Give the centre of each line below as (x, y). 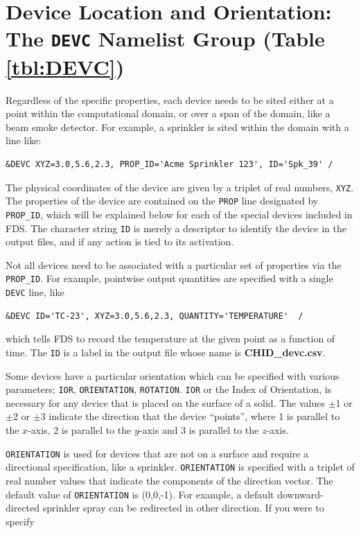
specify (20, 521)
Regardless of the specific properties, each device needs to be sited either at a (170, 99)
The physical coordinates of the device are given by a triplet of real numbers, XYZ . (180, 187)
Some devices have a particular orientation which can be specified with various (173, 375)
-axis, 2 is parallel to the (80, 430)
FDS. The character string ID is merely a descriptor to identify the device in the (176, 228)
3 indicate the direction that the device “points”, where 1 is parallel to (190, 416)
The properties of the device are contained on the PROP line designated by (162, 201)
